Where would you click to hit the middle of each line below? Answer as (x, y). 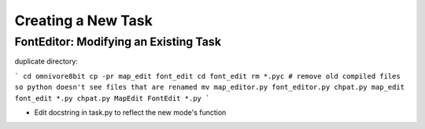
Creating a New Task (84, 20)
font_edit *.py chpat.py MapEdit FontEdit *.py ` (112, 98)
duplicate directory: (46, 61)
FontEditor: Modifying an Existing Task (118, 42)
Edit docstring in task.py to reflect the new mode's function (130, 112)
